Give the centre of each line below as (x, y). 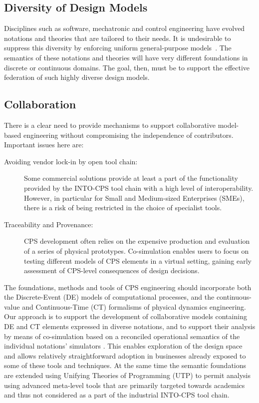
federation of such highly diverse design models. (77, 77)
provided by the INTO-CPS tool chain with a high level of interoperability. (139, 188)
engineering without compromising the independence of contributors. (128, 135)
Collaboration (40, 104)
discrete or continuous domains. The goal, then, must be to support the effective (127, 67)
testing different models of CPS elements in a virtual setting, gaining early (138, 260)
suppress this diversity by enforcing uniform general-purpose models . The (118, 48)
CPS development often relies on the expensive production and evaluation (137, 241)
